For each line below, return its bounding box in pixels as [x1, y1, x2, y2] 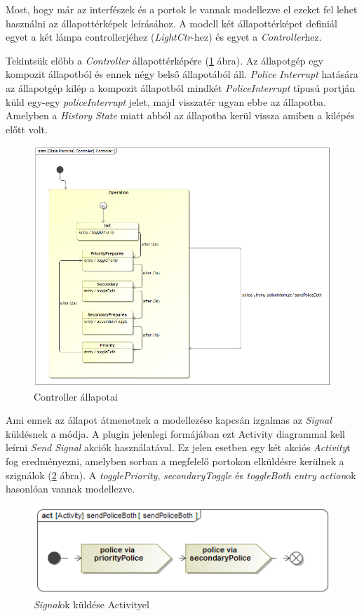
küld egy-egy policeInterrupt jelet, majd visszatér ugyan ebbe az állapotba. [6, 94, 326, 109]
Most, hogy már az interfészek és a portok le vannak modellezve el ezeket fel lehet [6, 2, 358, 16]
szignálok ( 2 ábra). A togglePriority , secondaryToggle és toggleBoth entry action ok [6, 467, 356, 482]
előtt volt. [6, 121, 48, 136]
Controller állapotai [34, 389, 118, 403]
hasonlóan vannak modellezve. [6, 481, 135, 496]
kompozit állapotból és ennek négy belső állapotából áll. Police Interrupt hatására [6, 67, 358, 81]
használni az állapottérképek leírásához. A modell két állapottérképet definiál [6, 15, 337, 30]
